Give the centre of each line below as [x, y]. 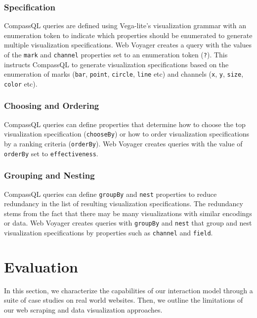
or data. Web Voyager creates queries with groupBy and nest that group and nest [128, 223]
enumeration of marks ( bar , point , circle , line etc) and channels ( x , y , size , [124, 74]
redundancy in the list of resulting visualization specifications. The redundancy [124, 204]
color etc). [21, 83]
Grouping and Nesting [49, 175]
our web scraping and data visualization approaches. [83, 310]
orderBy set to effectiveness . [51, 153]
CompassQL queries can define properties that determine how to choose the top [125, 124]
